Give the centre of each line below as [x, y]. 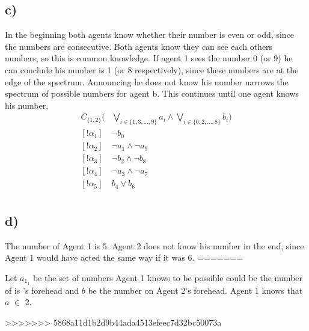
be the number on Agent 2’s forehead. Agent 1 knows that [195, 290]
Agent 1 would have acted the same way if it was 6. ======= [124, 257]
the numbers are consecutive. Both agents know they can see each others [139, 46]
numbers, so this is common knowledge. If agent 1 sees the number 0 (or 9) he [149, 58]
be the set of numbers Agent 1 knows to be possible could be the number [167, 277]
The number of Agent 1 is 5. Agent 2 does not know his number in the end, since [154, 245]
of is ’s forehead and [42, 290]
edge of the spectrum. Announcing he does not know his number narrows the [147, 81]
